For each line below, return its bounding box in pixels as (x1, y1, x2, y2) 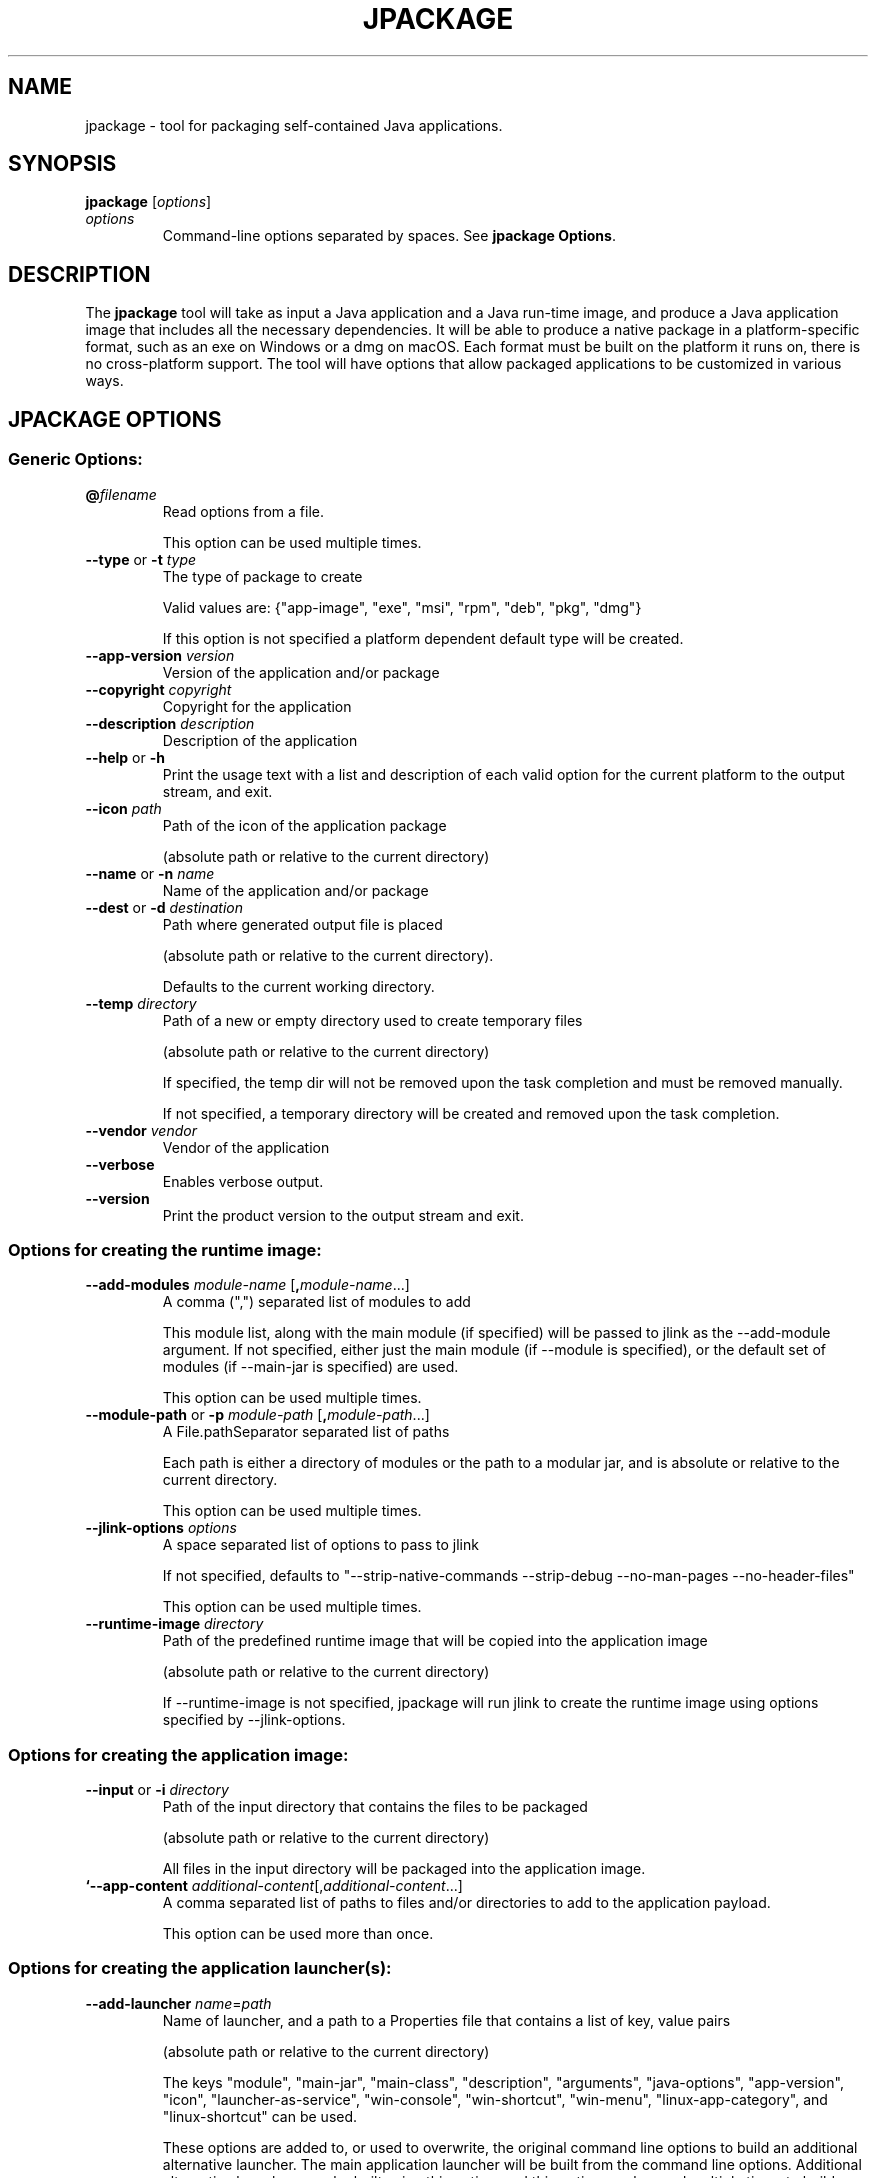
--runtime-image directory (85, 1615, 264, 1633)
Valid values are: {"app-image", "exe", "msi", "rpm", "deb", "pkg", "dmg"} (162, 598, 642, 616)
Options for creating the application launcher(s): (8, 1958, 392, 1979)
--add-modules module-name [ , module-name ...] (85, 1276, 410, 1294)
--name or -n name (85, 864, 215, 882)
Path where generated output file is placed (162, 915, 443, 933)
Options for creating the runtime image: (8, 1239, 322, 1260)
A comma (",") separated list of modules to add (162, 1293, 471, 1311)
